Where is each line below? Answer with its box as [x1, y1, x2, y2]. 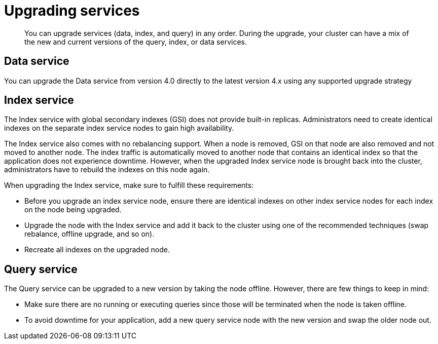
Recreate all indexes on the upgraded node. [24, 245, 170, 254]
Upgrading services [4, 2, 140, 19]
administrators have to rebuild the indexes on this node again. [4, 165, 210, 174]
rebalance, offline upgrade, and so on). [24, 230, 155, 239]
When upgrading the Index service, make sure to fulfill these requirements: [4, 181, 254, 190]
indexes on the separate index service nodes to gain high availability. [4, 124, 234, 133]
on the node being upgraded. [24, 205, 122, 214]
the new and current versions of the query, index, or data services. [24, 37, 247, 46]
